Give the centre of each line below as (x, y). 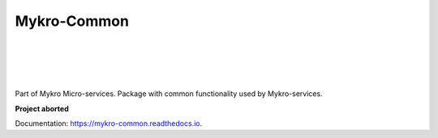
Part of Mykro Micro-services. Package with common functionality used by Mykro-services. (169, 94)
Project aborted (42, 108)
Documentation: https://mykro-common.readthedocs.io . (109, 123)
